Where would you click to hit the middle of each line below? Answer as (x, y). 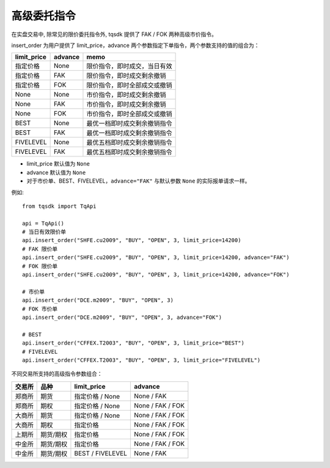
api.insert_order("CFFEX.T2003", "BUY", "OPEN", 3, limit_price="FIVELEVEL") (141, 360)
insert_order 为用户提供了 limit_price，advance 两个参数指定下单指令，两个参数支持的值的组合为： (135, 45)
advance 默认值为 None (56, 172)
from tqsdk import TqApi (59, 206)
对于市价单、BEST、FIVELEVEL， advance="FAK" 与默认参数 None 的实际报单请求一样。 (138, 181)
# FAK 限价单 (40, 249)
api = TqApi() (43, 223)
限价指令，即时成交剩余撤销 (126, 76)
